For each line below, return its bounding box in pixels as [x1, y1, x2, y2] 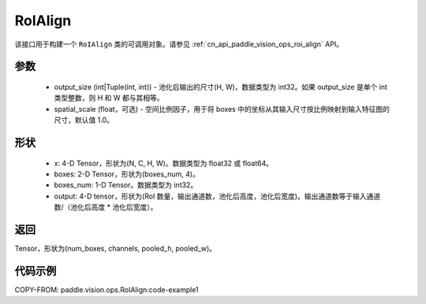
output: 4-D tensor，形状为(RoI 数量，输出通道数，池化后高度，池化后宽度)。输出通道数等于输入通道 [54, 191, 381, 201]
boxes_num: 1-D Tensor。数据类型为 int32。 [54, 180, 198, 190]
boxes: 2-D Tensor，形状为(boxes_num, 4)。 [54, 169, 200, 179]
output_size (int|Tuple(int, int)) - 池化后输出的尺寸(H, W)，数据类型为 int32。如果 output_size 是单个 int [54, 82, 388, 91]
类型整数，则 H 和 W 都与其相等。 [54, 93, 164, 102]
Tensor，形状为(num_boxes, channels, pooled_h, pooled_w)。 [14, 244, 217, 253]
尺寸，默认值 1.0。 [54, 115, 114, 125]
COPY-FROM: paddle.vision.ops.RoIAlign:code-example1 [14, 284, 199, 295]
